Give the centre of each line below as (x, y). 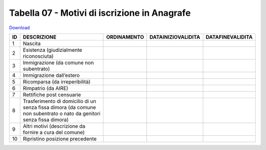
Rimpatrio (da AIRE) (46, 88)
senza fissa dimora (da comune (59, 107)
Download (19, 28)
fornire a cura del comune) (54, 132)
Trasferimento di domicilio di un (59, 101)
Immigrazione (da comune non (58, 63)
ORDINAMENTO (125, 37)
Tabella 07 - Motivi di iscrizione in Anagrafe (100, 13)
